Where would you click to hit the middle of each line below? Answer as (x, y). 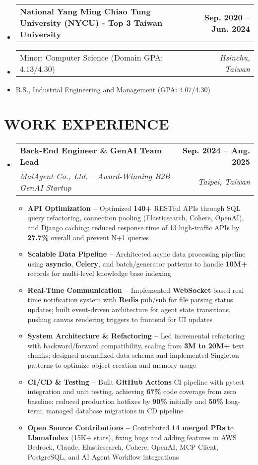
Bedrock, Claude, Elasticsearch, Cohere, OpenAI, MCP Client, (123, 447)
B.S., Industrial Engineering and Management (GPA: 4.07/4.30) (113, 89)
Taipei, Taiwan (224, 182)
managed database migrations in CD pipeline (115, 411)
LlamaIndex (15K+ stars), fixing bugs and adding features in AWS (132, 437)
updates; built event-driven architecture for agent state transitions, (129, 309)
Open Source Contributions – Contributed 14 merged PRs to (131, 427)
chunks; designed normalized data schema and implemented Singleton (133, 355)
